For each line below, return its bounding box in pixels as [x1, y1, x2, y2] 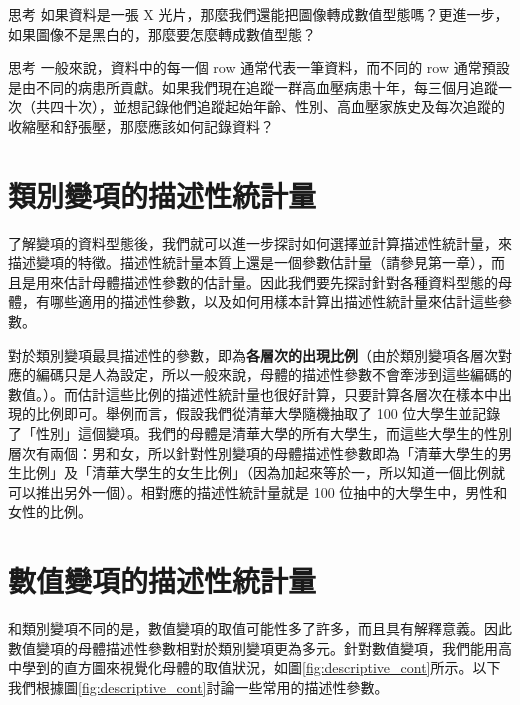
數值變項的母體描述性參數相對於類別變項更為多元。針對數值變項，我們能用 [8, 637, 498, 658]
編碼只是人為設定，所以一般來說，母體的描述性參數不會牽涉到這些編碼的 [35, 364, 512, 385]
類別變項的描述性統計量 [8, 174, 317, 215]
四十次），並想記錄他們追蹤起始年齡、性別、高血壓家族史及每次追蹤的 [49, 96, 505, 117]
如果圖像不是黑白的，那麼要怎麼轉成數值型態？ [8, 23, 316, 44]
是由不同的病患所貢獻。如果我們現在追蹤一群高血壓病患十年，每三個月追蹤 [8, 76, 498, 97]
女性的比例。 [8, 501, 92, 522]
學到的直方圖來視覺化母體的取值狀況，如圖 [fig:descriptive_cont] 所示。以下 [21, 657, 501, 678]
